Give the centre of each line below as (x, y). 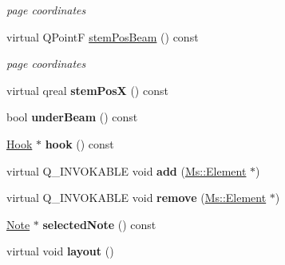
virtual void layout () (60, 251)
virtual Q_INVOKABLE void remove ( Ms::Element (137, 198)
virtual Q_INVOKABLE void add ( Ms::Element (127, 170)
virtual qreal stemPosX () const (87, 90)
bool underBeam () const (72, 117)
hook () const (79, 143)
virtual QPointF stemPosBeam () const (103, 36)
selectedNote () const (99, 224)
